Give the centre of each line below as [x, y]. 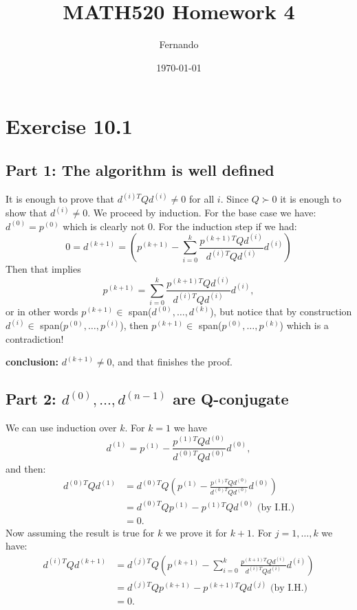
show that [26, 213]
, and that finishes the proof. [172, 362]
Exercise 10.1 [69, 126]
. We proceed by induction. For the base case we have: [202, 213]
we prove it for [196, 532]
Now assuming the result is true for [80, 532]
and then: [26, 468]
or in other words [42, 312]
